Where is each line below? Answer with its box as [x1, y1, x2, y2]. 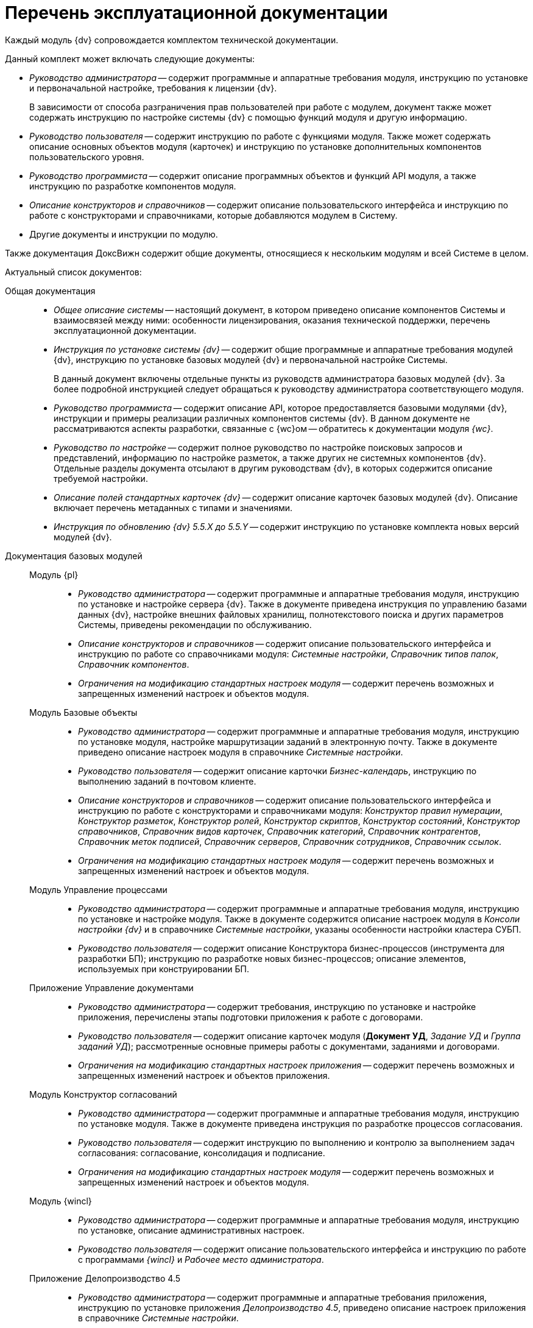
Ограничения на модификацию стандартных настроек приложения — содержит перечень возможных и [78, 1059, 515, 1070]
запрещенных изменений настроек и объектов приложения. [78, 1070, 330, 1081]
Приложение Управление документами [29, 982, 194, 993]
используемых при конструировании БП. [78, 963, 249, 974]
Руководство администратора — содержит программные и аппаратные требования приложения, [78, 1291, 487, 1302]
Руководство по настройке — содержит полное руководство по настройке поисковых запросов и [54, 442, 463, 453]
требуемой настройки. [54, 473, 148, 484]
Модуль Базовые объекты [29, 707, 138, 718]
